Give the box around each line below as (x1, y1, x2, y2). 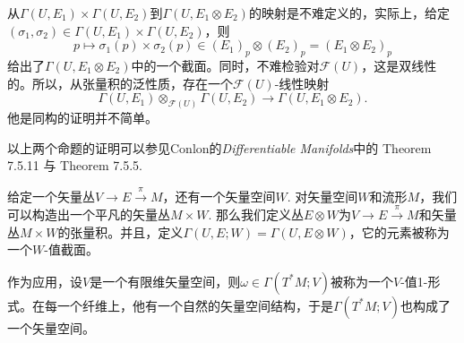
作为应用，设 (7, 271, 82, 290)
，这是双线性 (361, 56, 437, 74)
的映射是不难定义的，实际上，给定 (248, 4, 450, 21)
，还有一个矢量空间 (162, 186, 276, 205)
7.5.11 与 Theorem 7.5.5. (7, 156, 142, 175)
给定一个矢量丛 (7, 186, 95, 205)
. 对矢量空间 (287, 186, 358, 205)
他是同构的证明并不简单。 (7, 108, 158, 127)
